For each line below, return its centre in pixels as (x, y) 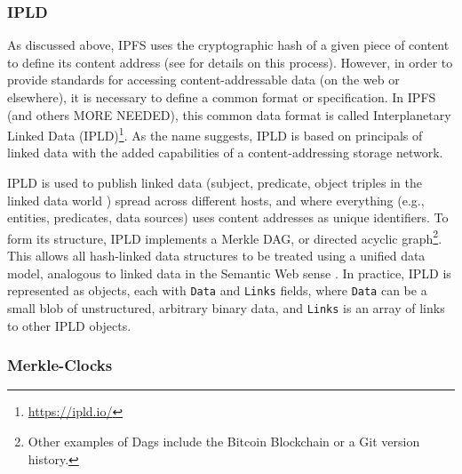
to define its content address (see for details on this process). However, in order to (230, 62)
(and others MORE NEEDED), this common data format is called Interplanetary (229, 114)
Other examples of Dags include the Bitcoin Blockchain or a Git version (224, 441)
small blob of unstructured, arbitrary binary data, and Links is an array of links (226, 307)
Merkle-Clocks (60, 365)
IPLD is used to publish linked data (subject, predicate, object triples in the (215, 183)
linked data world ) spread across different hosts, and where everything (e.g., (216, 200)
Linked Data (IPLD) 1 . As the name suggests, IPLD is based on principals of (215, 134)
